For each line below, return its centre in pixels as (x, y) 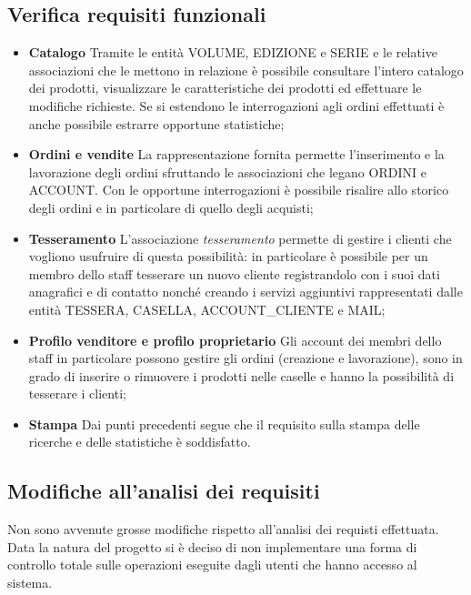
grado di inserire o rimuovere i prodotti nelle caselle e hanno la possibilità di (241, 375)
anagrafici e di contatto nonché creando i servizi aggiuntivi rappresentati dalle (246, 292)
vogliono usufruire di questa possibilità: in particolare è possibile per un (228, 256)
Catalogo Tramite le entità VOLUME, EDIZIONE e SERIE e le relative (233, 52)
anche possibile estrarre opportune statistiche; (156, 123)
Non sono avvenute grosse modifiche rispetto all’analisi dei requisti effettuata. (223, 529)
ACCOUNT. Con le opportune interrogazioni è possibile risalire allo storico (239, 190)
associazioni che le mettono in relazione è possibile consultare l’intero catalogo (246, 70)
